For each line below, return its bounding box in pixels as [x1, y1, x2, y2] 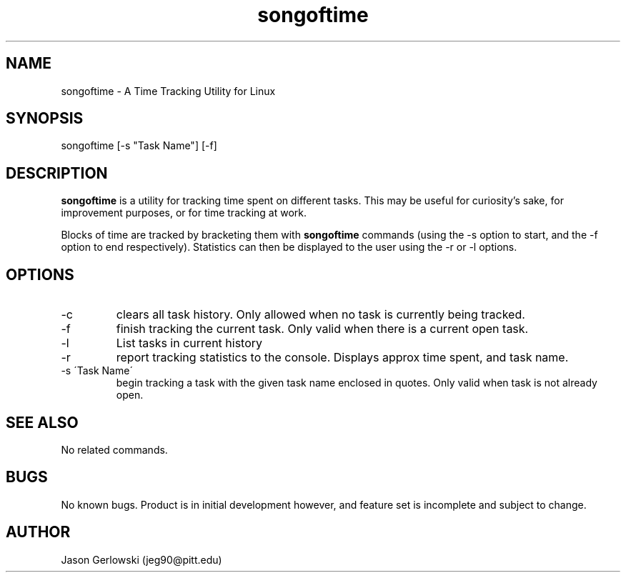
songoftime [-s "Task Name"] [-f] [61, 139, 217, 152]
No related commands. [61, 443, 168, 456]
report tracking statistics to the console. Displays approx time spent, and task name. [116, 350, 569, 365]
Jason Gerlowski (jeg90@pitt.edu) [61, 553, 222, 566]
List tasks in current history [116, 336, 263, 351]
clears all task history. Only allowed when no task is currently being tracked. [116, 307, 525, 322]
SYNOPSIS [6, 109, 84, 128]
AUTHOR [6, 523, 71, 542]
